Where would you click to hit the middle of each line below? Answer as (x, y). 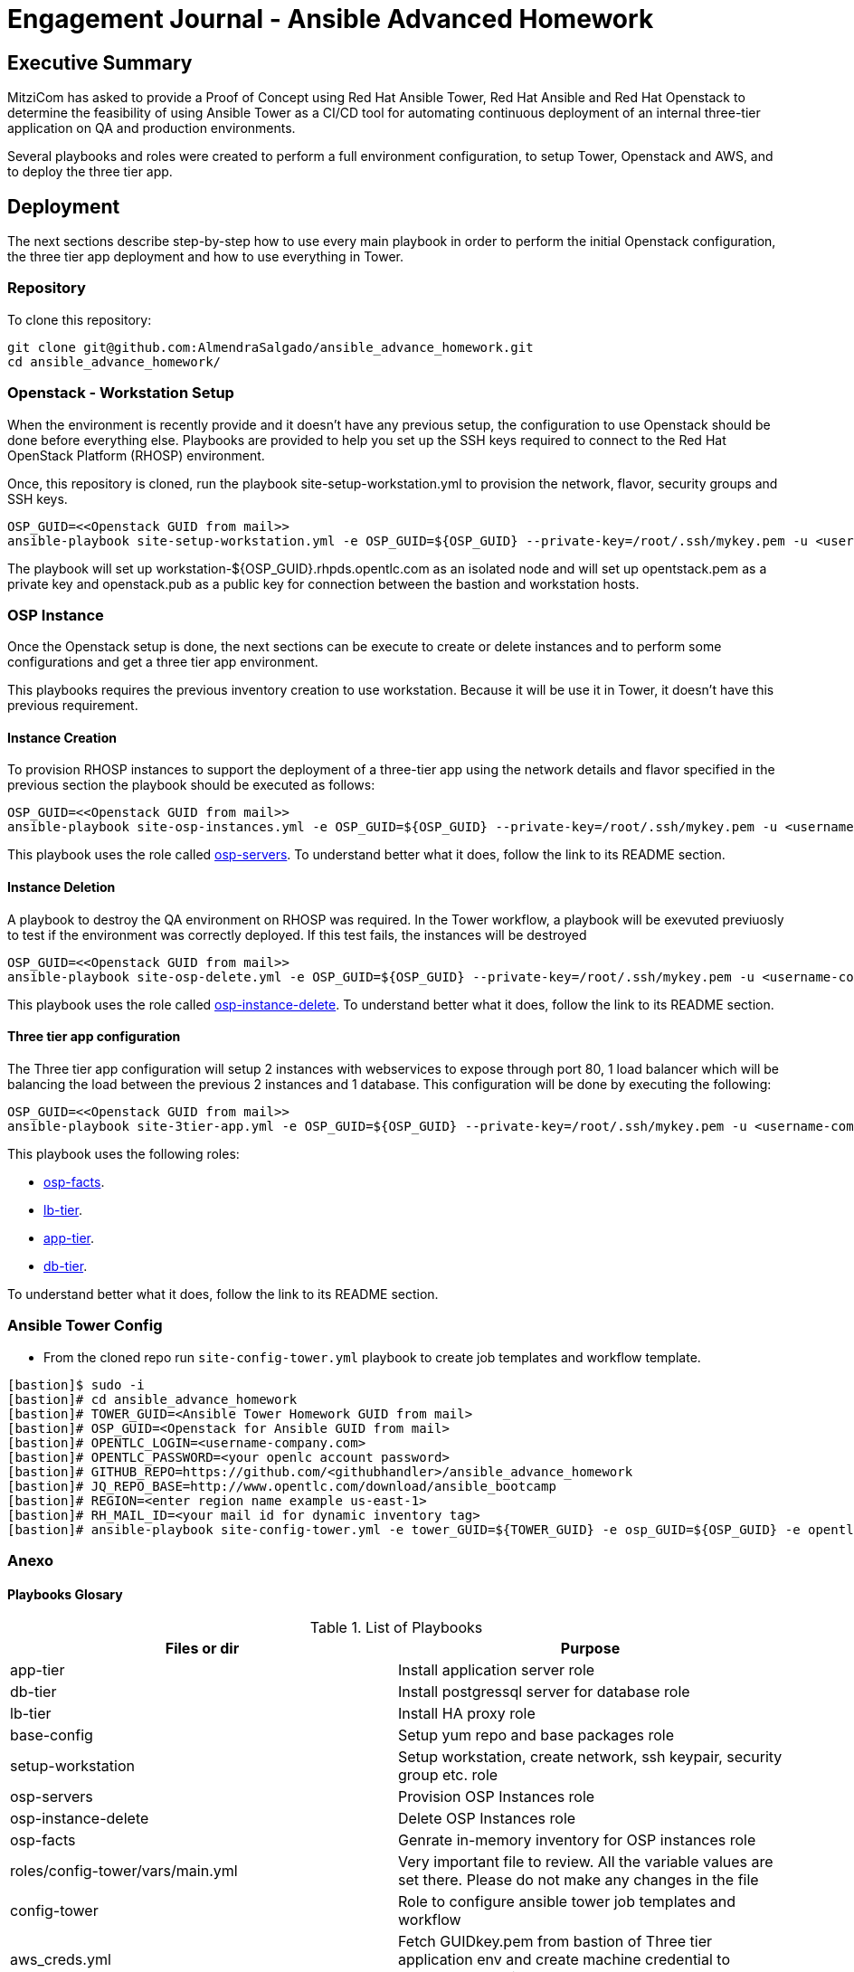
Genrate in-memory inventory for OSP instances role (577, 1840)
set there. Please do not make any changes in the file (579, 1880)
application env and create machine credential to (565, 1960)
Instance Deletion (62, 887)
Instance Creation (62, 737)
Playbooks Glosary (65, 1594)
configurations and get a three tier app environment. (163, 662)
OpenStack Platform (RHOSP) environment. (136, 455)
